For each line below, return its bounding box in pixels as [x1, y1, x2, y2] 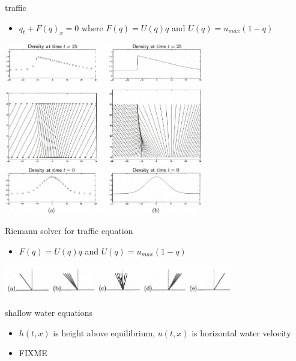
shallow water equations [5, 306, 93, 318]
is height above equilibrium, [53, 326, 156, 339]
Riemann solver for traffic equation [5, 224, 133, 237]
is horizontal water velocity [192, 326, 291, 339]
